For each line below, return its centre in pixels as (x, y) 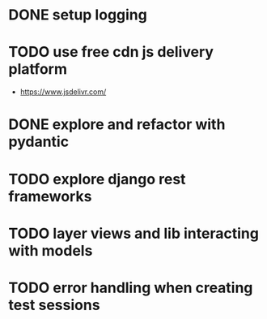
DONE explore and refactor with (117, 125)
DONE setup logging (78, 15)
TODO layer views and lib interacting (133, 233)
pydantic (39, 142)
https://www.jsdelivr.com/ (63, 92)
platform (38, 69)
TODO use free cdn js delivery (111, 52)
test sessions (54, 305)
